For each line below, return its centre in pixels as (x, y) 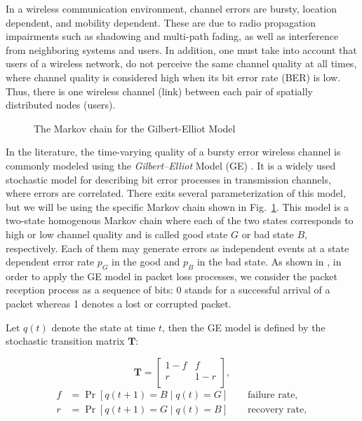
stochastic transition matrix (65, 341)
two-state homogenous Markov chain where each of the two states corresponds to (180, 220)
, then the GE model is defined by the (244, 327)
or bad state (268, 234)
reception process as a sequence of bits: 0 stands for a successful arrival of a (168, 290)
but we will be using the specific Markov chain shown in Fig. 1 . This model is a (177, 206)
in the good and (146, 262)
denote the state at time (103, 327)
